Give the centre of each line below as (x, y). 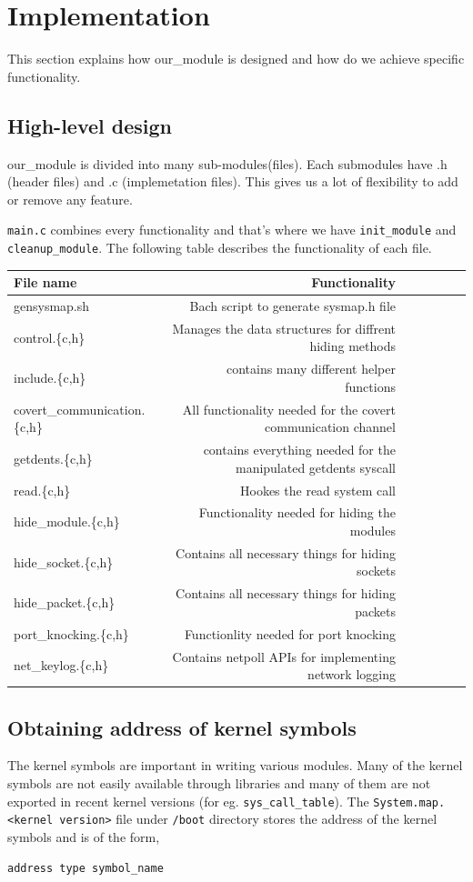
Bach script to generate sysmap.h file (292, 305)
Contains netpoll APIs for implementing (284, 656)
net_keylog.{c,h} (61, 665)
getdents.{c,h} (53, 458)
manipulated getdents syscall (315, 467)
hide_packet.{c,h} (65, 602)
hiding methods (352, 346)
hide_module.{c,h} (67, 521)
